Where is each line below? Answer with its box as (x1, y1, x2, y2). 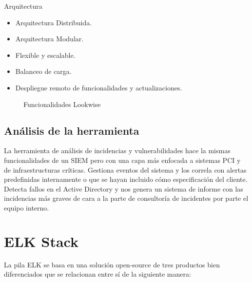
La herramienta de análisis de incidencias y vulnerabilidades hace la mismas (4, 145, 231, 156)
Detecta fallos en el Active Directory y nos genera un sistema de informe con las (4, 183, 243, 194)
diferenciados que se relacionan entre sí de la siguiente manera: (4, 269, 191, 279)
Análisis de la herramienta (4, 123, 139, 138)
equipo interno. (4, 202, 49, 212)
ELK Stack (4, 231, 78, 251)
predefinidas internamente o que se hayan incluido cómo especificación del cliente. (4, 174, 248, 184)
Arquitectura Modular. (15, 34, 84, 44)
